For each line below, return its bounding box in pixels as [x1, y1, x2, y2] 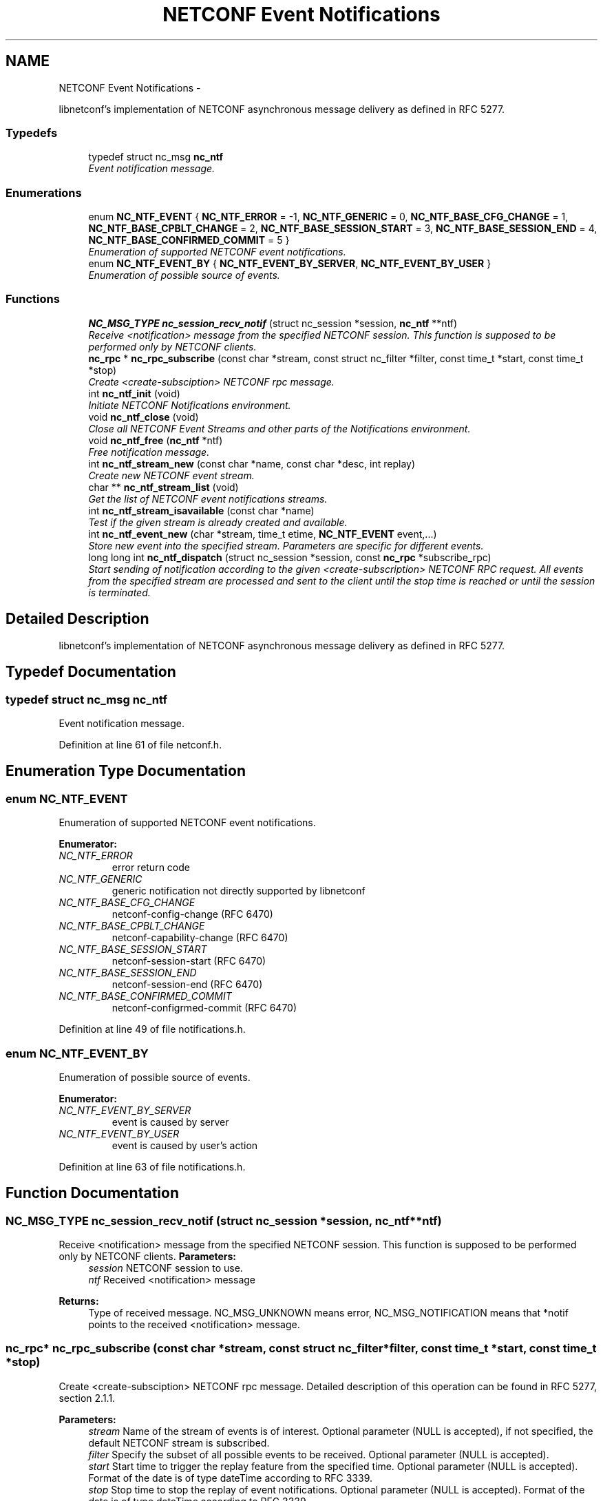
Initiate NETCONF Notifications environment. [88, 399, 291, 411]
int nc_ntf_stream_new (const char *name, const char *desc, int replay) [88, 457, 416, 470]
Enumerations [6, 185, 82, 200]
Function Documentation [6, 1184, 179, 1202]
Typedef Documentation [6, 663, 176, 681]
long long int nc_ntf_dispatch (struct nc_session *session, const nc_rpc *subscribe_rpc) [88, 551, 491, 563]
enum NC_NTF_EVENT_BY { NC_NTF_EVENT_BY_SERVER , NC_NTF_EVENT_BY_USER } [88, 258, 491, 270]
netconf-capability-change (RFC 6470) [112, 932, 288, 944]
